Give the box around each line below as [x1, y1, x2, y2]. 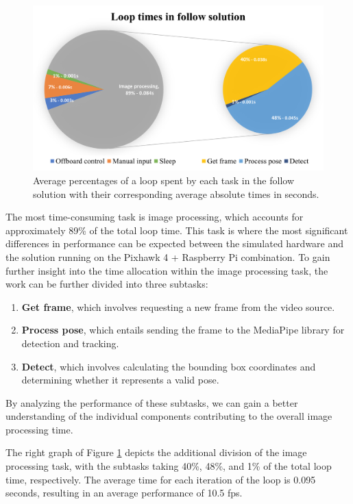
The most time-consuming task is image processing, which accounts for [5, 210, 304, 224]
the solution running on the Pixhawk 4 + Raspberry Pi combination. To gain [5, 249, 330, 264]
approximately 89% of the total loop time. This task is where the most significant [5, 223, 348, 237]
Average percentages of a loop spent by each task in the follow [33, 173, 294, 187]
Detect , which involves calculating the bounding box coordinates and [21, 359, 316, 373]
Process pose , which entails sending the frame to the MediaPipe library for [21, 323, 345, 337]
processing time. [5, 422, 73, 436]
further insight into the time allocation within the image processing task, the [5, 263, 328, 277]
